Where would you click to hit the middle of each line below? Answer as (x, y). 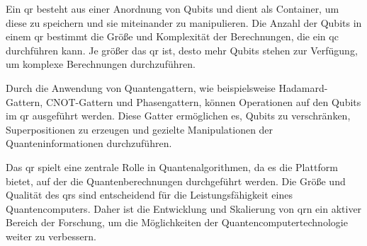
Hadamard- (303, 87)
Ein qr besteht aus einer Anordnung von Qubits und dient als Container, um (173, 8)
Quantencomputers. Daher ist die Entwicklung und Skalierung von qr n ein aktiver (184, 208)
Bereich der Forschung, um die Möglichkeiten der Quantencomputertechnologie (177, 222)
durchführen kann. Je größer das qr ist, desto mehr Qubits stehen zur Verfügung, (182, 50)
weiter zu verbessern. (51, 236)
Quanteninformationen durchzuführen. (89, 143)
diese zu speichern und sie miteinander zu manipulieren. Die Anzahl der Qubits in (184, 22)
